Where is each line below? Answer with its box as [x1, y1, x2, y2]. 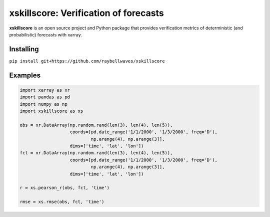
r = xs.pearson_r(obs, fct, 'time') [19, 185, 110, 191]
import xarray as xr [19, 87, 70, 93]
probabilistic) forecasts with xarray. [9, 31, 82, 37]
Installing [9, 45, 39, 53]
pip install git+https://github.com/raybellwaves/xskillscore [9, 58, 165, 64]
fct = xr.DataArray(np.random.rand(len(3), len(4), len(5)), [19, 150, 173, 156]
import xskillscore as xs [19, 108, 83, 114]
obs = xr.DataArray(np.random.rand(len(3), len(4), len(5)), [19, 122, 173, 128]
